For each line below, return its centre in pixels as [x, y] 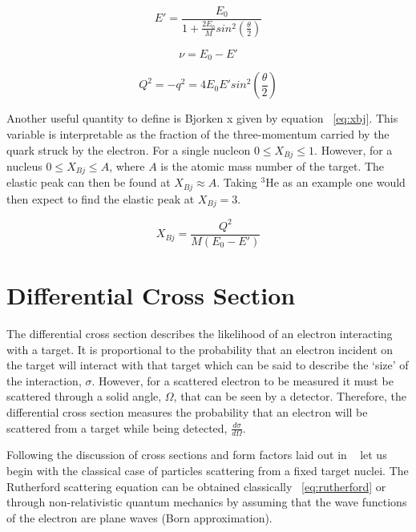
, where [127, 166]
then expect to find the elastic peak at [101, 198]
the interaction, [44, 380]
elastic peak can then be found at [89, 182]
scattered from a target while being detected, [117, 427]
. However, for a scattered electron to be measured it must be [242, 380]
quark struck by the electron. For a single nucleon [129, 149]
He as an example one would [335, 182]
